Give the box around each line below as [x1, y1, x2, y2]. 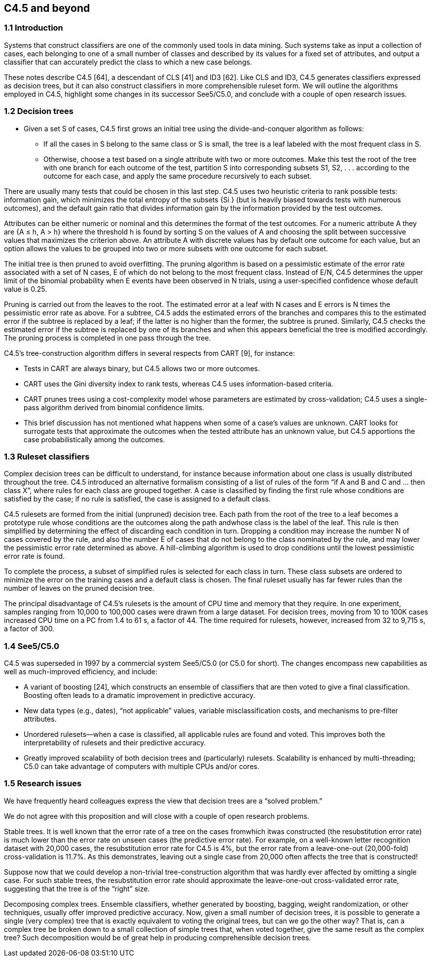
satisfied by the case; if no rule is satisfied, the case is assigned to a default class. [4, 495, 271, 503]
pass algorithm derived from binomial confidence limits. [24, 403, 205, 412]
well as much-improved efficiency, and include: [4, 667, 158, 676]
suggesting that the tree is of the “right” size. [4, 884, 150, 893]
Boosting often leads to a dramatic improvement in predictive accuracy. [24, 691, 255, 700]
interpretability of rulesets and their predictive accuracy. [24, 738, 206, 747]
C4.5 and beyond [4, 2, 90, 14]
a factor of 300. [4, 624, 55, 633]
